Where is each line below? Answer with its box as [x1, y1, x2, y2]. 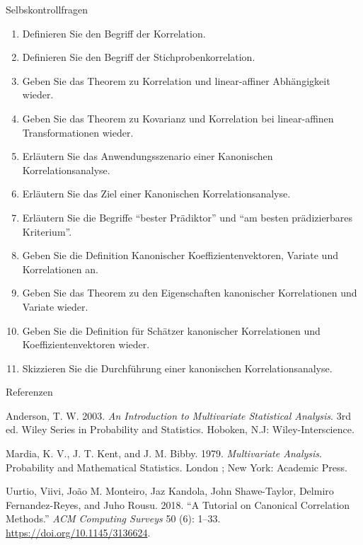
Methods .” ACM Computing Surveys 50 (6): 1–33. [6, 511, 221, 526]
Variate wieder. [22, 299, 88, 314]
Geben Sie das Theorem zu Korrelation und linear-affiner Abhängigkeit [22, 73, 330, 88]
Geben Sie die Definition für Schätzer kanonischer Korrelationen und [22, 323, 321, 338]
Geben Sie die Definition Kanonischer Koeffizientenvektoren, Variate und [22, 248, 338, 263]
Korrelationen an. [22, 261, 98, 276]
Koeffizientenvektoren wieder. [22, 337, 150, 352]
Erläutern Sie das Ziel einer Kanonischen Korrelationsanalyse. [22, 186, 291, 201]
